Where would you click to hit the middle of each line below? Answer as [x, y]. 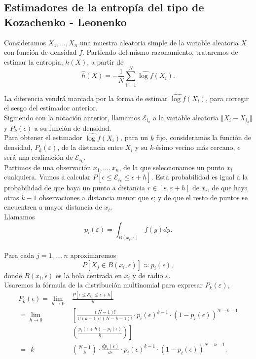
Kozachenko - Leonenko [65, 21]
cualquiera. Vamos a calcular [47, 177]
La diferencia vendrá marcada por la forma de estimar [86, 98]
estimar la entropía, [34, 61]
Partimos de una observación [48, 167]
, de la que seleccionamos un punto [172, 167]
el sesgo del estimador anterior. [51, 108]
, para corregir [227, 98]
